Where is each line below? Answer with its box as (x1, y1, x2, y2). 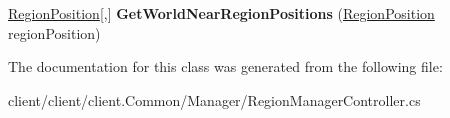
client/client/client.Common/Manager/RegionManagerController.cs (8, 89, 421, 110)
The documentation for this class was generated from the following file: (8, 56, 443, 77)
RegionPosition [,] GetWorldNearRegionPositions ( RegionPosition (8, 3, 435, 23)
